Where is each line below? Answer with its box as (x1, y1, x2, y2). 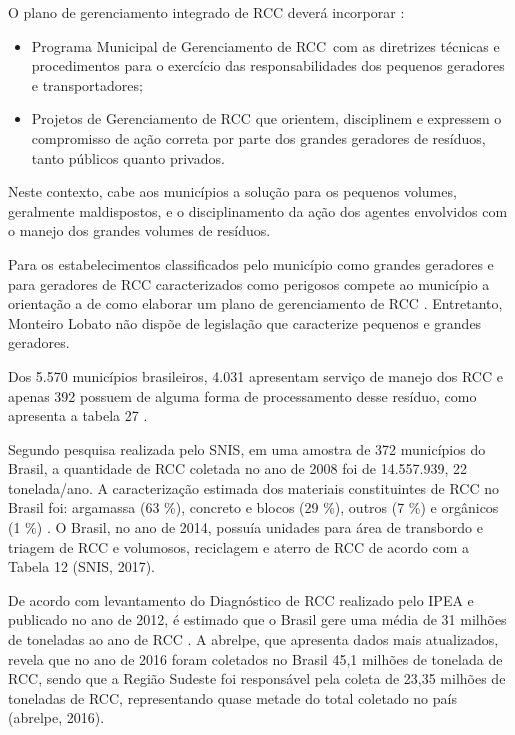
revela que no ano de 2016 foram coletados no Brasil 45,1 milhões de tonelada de (8, 648, 503, 669)
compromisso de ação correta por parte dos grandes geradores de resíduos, (31, 127, 486, 148)
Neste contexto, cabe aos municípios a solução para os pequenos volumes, (8, 181, 457, 202)
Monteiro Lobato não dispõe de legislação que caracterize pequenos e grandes (8, 312, 482, 333)
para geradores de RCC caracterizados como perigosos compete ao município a (8, 273, 490, 294)
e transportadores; (31, 74, 143, 95)
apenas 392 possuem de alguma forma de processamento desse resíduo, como (8, 385, 477, 406)
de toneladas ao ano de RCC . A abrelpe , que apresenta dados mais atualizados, (8, 629, 499, 650)
